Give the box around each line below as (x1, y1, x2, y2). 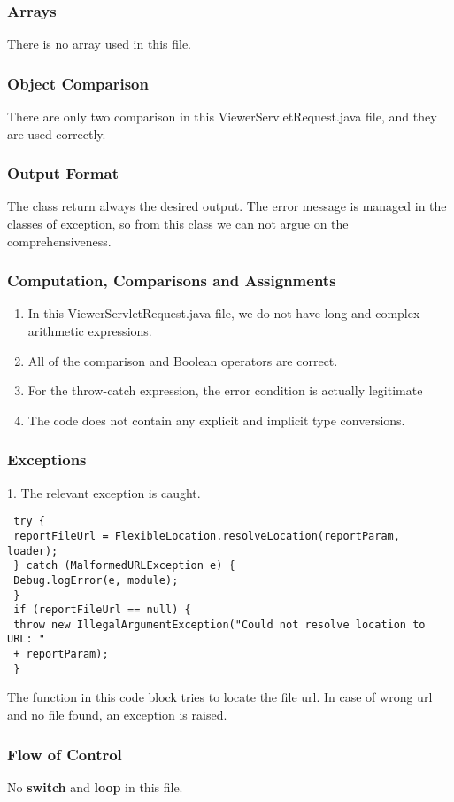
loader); (7, 544, 58, 557)
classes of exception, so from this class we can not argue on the (7, 214, 349, 233)
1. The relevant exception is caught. (7, 483, 201, 502)
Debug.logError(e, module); (13, 573, 179, 587)
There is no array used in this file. (7, 35, 192, 53)
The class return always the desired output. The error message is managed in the (7, 197, 447, 215)
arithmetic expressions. (27, 322, 152, 340)
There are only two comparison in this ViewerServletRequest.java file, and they (7, 107, 437, 126)
